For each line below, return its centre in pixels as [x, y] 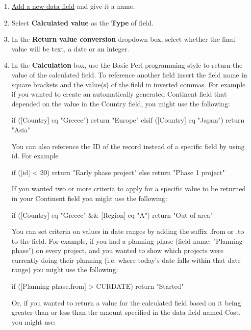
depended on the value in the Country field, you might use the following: [121, 103]
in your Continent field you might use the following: [89, 198]
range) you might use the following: [65, 269]
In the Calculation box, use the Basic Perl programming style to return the [127, 65]
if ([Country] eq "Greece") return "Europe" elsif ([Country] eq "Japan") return [128, 120]
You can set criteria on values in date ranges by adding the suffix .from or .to [128, 231]
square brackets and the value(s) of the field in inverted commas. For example [128, 84]
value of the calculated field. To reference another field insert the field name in [129, 74]
